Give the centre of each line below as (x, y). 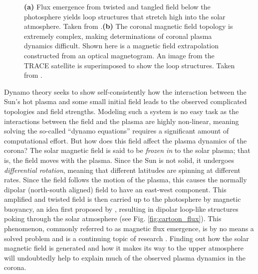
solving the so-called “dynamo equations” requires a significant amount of (117, 131)
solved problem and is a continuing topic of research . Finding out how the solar (127, 238)
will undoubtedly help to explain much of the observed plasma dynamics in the (125, 257)
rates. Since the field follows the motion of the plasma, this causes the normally (126, 180)
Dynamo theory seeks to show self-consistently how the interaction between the (125, 91)
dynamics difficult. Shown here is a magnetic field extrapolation (121, 46)
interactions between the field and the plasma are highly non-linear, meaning (122, 121)
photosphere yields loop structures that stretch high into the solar (125, 16)
